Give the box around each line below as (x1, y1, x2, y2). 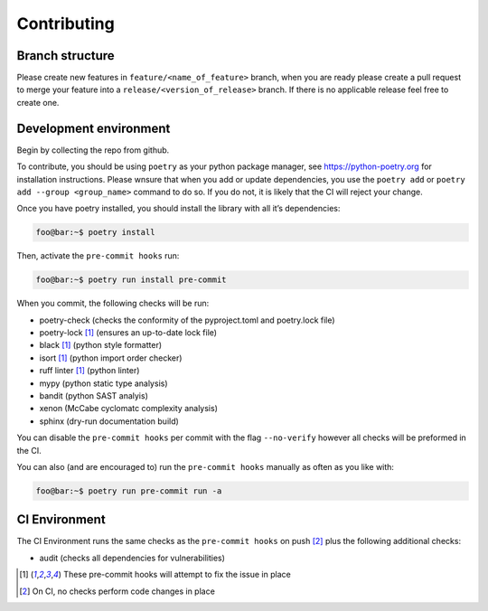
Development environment (16, 120, 171, 136)
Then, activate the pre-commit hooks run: (16, 250, 180, 261)
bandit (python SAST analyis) (39, 390, 149, 401)
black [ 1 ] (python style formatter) (39, 340, 163, 351)
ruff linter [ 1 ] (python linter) (39, 365, 140, 376)
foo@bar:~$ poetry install (35, 227, 155, 238)
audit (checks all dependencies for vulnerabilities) (39, 552, 226, 563)
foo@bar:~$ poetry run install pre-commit (35, 275, 227, 285)
